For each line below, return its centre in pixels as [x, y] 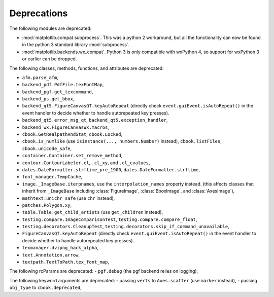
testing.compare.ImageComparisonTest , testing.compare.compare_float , [110, 219]
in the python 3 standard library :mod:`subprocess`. [76, 45]
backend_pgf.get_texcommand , [58, 92]
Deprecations [39, 13]
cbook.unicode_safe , [47, 148]
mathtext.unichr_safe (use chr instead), [68, 198]
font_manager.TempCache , [52, 177]
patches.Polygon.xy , [47, 205]
